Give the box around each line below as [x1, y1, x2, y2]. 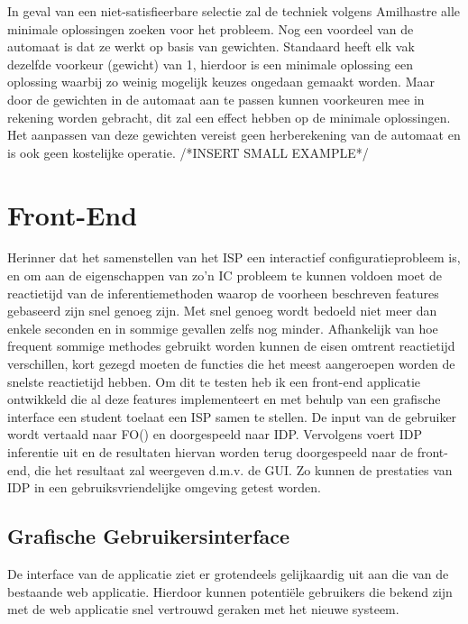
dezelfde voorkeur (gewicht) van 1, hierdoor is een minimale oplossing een [7, 54, 413, 73]
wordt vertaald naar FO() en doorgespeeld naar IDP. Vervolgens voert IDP [7, 425, 422, 444]
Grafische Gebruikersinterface [7, 522, 290, 550]
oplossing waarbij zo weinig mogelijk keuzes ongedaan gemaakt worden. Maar [7, 72, 435, 91]
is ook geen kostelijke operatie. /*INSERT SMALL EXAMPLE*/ [7, 142, 369, 161]
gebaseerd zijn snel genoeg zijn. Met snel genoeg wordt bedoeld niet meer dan [7, 301, 437, 320]
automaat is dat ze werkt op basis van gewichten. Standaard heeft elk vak [7, 37, 415, 56]
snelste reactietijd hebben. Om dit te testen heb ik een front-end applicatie [7, 372, 421, 390]
